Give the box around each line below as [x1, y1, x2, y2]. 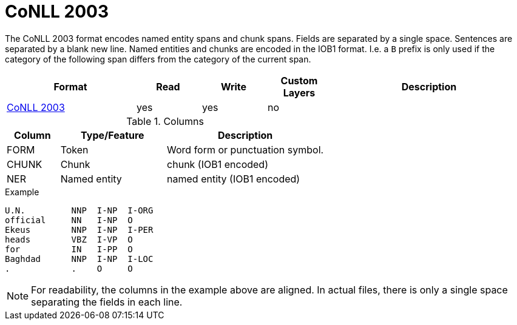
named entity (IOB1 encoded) [167, 172, 300, 185]
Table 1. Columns [126, 115, 204, 127]
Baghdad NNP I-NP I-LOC [5, 253, 154, 264]
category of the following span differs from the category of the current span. [5, 53, 311, 64]
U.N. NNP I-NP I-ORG [5, 205, 154, 215]
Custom [280, 74, 318, 87]
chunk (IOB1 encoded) [167, 158, 268, 170]
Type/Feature [81, 129, 144, 141]
